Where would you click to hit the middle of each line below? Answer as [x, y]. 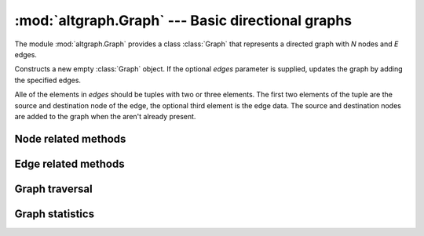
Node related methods [70, 138]
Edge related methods [69, 163]
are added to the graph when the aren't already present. [105, 116]
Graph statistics [54, 214]
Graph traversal [54, 189]
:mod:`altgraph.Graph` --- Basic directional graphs [183, 20]
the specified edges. [48, 80]
